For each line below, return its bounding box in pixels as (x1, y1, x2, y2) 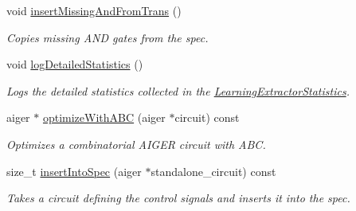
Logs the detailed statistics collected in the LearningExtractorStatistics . (6, 82, 350, 99)
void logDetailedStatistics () (6, 56, 143, 72)
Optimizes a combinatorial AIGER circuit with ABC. (6, 135, 266, 152)
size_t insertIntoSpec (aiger (6, 162, 142, 179)
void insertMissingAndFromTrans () (6, 2, 182, 18)
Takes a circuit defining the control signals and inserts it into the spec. (6, 190, 350, 206)
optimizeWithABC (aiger (42, 109, 166, 126)
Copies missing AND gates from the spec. (6, 29, 209, 45)
